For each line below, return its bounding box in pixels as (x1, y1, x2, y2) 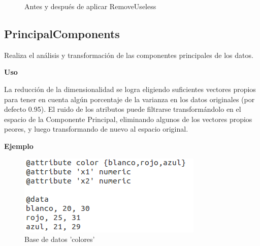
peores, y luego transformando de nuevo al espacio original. (4, 124, 188, 134)
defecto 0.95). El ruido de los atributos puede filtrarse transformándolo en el (4, 104, 241, 114)
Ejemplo (4, 140, 34, 151)
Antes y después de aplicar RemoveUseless (24, 1, 156, 11)
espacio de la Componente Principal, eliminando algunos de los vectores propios (4, 113, 252, 124)
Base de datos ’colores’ (24, 234, 95, 244)
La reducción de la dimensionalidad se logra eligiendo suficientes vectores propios (4, 83, 256, 94)
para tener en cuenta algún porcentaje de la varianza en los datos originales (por (4, 94, 255, 104)
